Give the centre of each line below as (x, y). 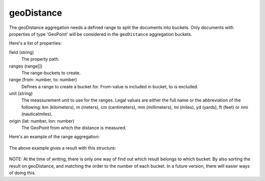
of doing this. (23, 173)
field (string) (22, 52)
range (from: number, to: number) (43, 80)
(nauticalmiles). (37, 114)
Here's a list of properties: (35, 43)
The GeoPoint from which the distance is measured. (74, 128)
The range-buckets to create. (51, 73)
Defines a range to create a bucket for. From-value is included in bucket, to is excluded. (110, 86)
